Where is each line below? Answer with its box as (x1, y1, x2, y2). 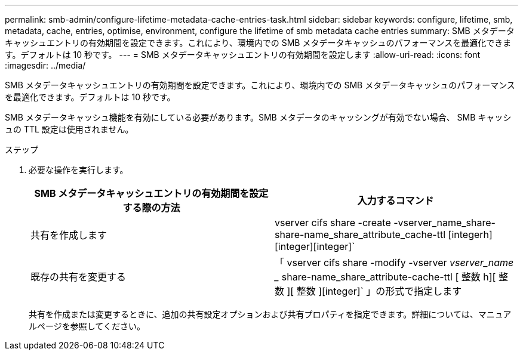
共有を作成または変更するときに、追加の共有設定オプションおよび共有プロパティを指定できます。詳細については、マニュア (29, 309, 512, 319)
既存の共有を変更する (30, 271, 127, 283)
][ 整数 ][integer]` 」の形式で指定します (287, 285, 462, 297)
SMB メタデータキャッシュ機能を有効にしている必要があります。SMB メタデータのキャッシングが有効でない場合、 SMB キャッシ (5, 112, 512, 122)
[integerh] (448, 229, 493, 240)
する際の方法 (122, 202, 180, 214)
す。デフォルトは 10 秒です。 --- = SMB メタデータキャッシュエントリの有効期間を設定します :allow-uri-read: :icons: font (5, 50, 481, 60)
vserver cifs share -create (275, 217, 391, 229)
